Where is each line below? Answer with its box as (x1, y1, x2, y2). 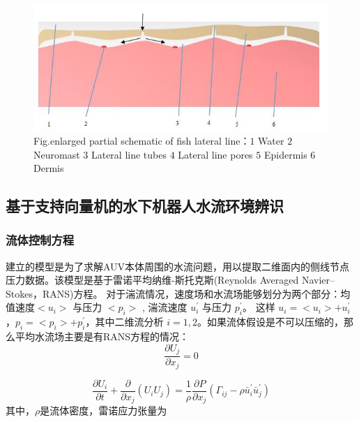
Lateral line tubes (91, 147, 167, 161)
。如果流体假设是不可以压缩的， (197, 314, 344, 329)
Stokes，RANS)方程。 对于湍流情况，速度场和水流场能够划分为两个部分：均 (6, 286, 351, 300)
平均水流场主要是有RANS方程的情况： (15, 329, 190, 344)
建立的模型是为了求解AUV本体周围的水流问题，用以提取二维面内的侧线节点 (6, 259, 350, 273)
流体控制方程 (6, 231, 75, 249)
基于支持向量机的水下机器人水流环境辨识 (6, 195, 284, 217)
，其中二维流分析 (85, 314, 164, 329)
